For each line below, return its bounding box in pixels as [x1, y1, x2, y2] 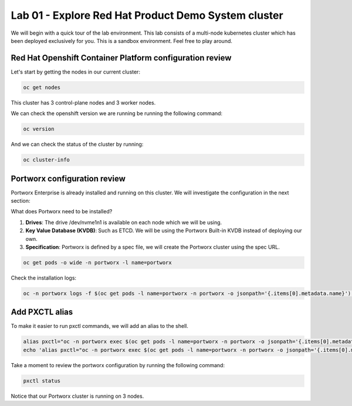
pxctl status [23, 377, 61, 384]
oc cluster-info [23, 156, 70, 163]
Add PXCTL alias [11, 307, 73, 317]
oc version [23, 126, 55, 132]
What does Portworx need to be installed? [11, 208, 113, 215]
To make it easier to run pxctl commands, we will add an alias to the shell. [11, 323, 189, 330]
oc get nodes [23, 84, 61, 90]
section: [11, 197, 31, 204]
